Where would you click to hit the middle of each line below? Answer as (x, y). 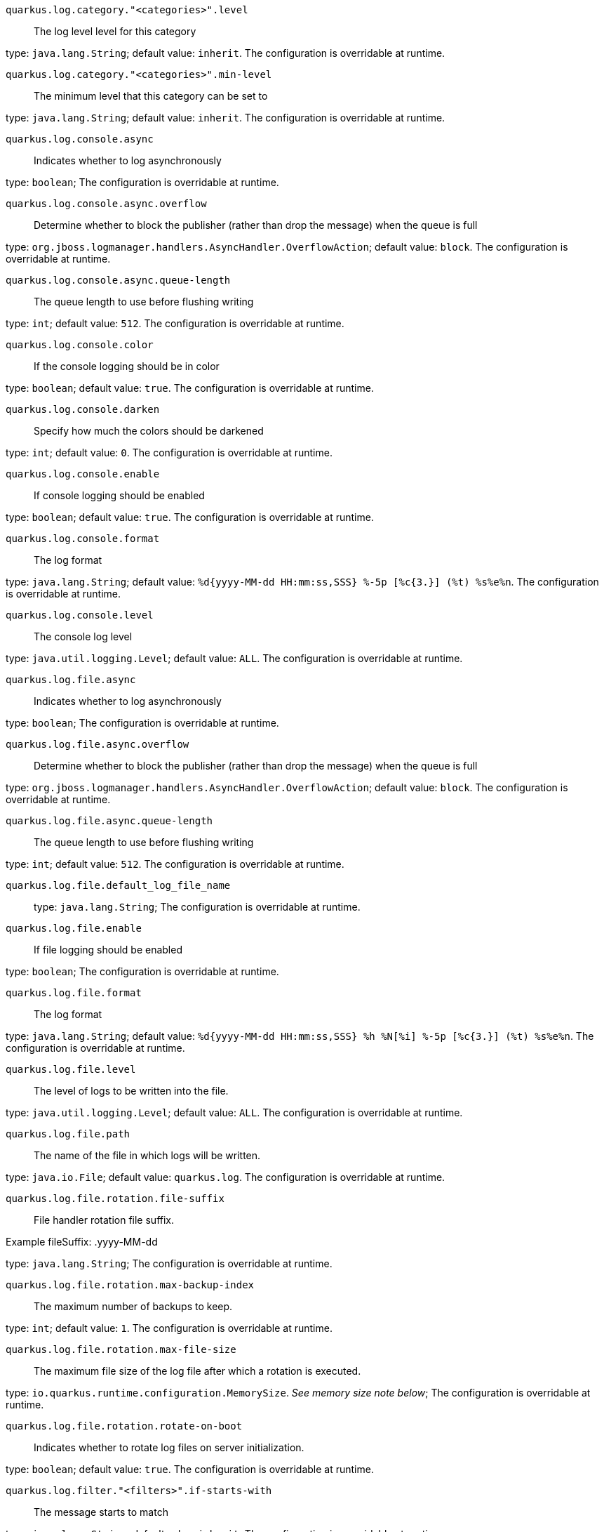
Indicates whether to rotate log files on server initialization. (169, 1447)
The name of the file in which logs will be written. (147, 1155)
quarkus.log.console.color (80, 345)
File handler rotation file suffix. (104, 1220)
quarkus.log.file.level (71, 1069)
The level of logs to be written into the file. (131, 1091)
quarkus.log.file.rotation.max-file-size (121, 1349)
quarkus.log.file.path (68, 1134)
